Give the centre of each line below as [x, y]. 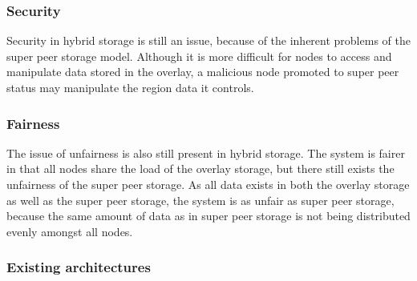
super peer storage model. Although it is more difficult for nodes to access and [199, 56]
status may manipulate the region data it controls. [130, 87]
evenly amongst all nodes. [70, 231]
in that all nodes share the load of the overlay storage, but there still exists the [200, 169]
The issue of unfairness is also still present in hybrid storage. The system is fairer [206, 153]
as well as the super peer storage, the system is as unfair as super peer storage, [200, 200]
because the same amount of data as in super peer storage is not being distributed [208, 216]
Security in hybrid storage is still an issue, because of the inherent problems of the [208, 40]
